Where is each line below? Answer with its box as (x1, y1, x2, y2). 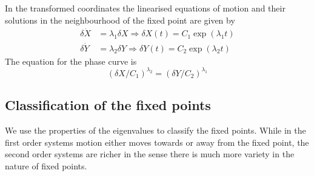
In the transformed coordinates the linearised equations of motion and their (5, 2, 286, 14)
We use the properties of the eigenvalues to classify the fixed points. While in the (5, 123, 306, 136)
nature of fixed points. (5, 159, 87, 172)
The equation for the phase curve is (5, 54, 137, 67)
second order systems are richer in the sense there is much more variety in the (5, 148, 295, 160)
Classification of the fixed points (5, 96, 211, 114)
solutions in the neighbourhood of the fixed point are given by (5, 13, 235, 26)
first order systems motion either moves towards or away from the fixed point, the (5, 135, 309, 148)
